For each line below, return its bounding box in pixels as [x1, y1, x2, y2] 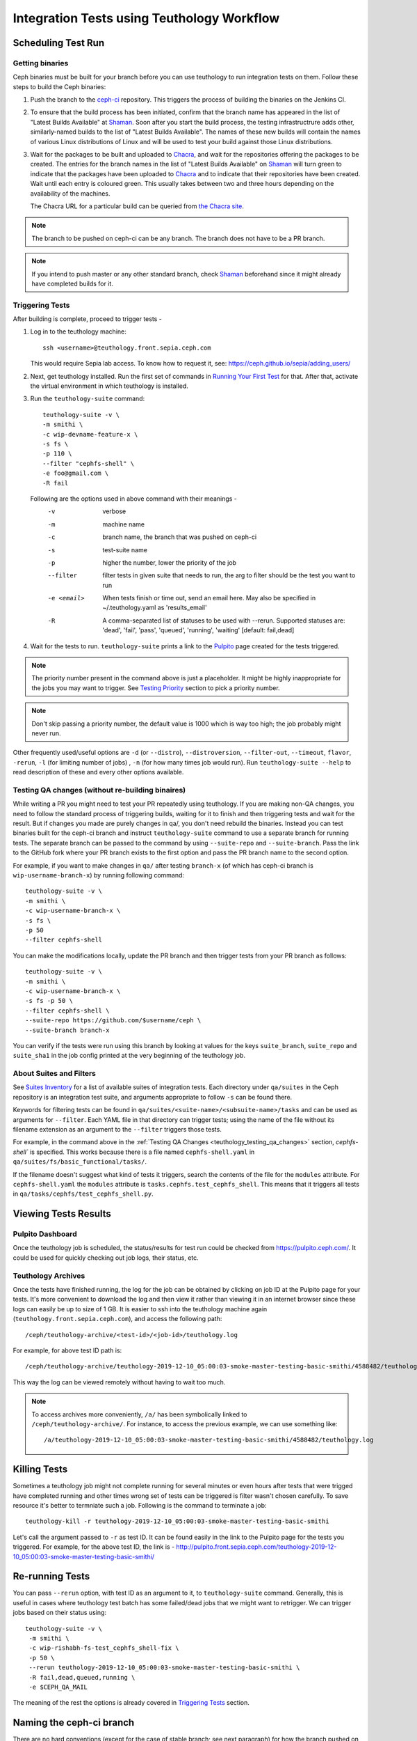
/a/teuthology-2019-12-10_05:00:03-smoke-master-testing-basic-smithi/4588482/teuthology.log [44, 1436, 374, 1444]
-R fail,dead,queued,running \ [28, 1673, 136, 1681]
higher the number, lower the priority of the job [102, 558, 236, 567]
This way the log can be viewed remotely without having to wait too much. [13, 1377, 226, 1386]
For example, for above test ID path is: [13, 1346, 122, 1354]
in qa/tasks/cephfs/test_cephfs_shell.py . [13, 1189, 154, 1198]
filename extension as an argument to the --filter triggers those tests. [13, 1125, 222, 1133]
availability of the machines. [30, 189, 111, 198]
